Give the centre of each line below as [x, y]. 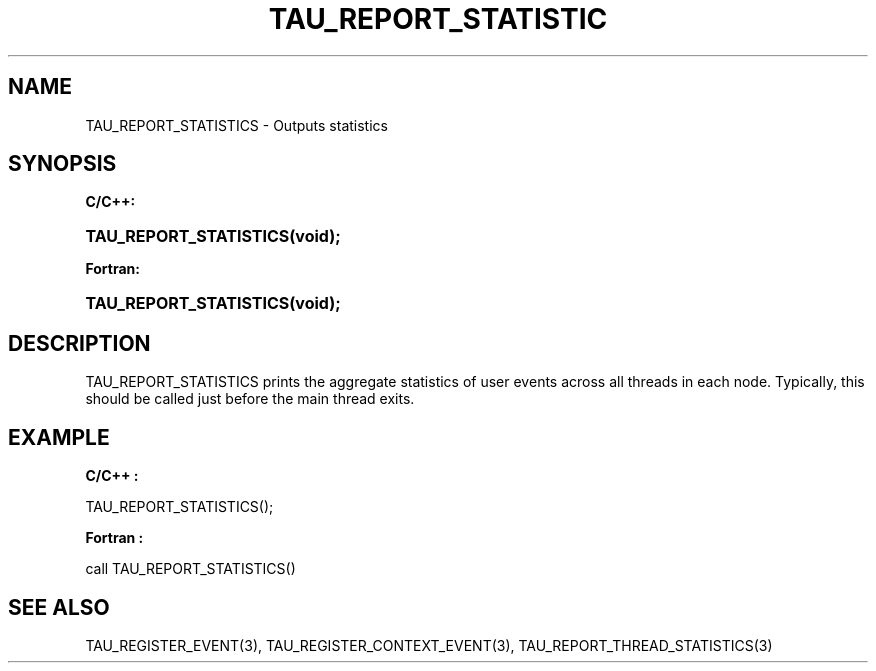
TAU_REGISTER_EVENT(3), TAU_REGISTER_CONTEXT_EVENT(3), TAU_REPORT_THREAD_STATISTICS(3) [429, 645]
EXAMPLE [59, 437]
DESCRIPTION [79, 343]
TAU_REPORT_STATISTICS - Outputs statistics [236, 125]
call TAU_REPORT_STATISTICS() [190, 569]
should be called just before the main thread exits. [250, 399]
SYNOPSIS [62, 164]
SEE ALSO [59, 607]
